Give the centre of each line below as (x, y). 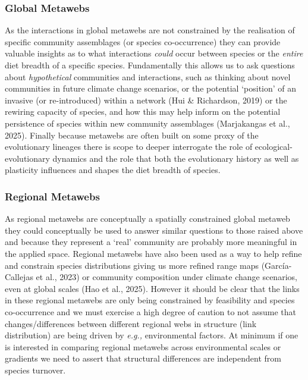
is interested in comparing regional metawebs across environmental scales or (143, 346)
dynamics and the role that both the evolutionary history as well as (176, 158)
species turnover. (35, 370)
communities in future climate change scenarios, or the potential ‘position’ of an (151, 88)
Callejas (19, 277)
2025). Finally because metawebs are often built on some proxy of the (132, 135)
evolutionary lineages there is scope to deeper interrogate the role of (129, 147)
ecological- (274, 147)
